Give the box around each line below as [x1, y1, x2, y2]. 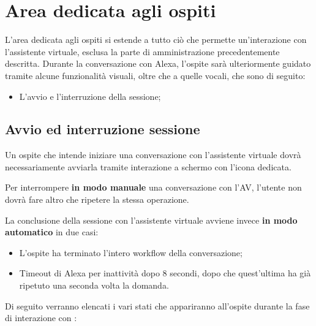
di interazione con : [5, 311, 77, 324]
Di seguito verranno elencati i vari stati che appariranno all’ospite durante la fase [5, 299, 310, 312]
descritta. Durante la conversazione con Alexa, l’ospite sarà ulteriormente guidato [5, 57, 311, 70]
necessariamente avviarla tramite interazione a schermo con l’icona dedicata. [5, 160, 292, 173]
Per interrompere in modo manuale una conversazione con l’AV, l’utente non [5, 181, 302, 194]
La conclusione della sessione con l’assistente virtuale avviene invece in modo [5, 213, 298, 226]
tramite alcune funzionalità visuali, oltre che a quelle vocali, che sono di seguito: [5, 69, 306, 81]
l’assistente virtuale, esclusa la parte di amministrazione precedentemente [5, 45, 280, 58]
